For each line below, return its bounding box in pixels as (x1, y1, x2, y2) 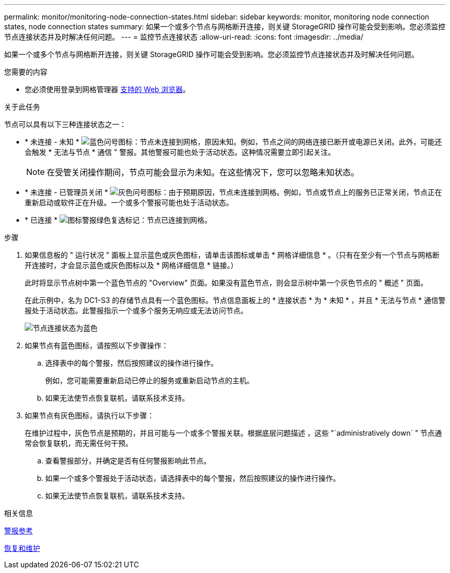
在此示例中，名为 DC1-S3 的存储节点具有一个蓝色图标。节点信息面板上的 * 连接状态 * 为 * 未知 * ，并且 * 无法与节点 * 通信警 (25, 296, 446, 305)
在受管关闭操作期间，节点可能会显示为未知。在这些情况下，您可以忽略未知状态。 (47, 167, 360, 177)
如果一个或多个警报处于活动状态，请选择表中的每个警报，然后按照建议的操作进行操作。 (45, 474, 340, 482)
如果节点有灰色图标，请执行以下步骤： (25, 411, 154, 420)
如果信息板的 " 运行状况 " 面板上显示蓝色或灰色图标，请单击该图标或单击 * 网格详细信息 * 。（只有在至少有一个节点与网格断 (25, 250, 440, 259)
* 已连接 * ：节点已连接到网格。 (25, 216, 212, 224)
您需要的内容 (4, 67, 47, 76)
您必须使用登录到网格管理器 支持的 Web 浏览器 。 (25, 85, 190, 94)
